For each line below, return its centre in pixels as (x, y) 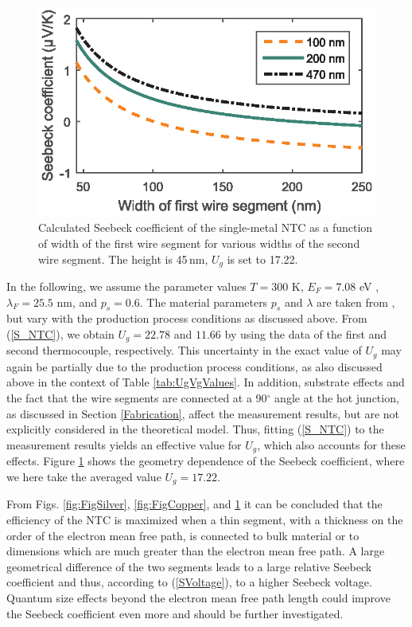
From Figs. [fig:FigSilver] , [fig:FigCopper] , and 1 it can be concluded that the (194, 504)
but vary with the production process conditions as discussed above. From (187, 318)
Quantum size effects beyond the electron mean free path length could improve (198, 597)
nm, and (77, 302)
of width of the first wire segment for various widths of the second (199, 243)
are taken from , (356, 302)
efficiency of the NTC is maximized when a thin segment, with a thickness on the (205, 519)
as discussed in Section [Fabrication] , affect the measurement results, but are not (203, 413)
